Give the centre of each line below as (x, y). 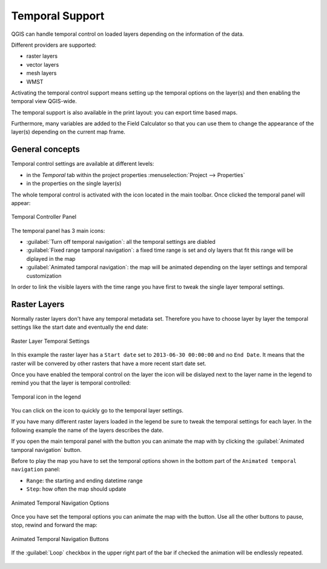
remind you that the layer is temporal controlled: (71, 383)
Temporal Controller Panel (44, 217)
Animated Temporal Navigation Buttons (60, 539)
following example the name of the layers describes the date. (87, 430)
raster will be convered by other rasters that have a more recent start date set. (109, 363)
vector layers (43, 64)
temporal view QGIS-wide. (44, 101)
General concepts (45, 150)
